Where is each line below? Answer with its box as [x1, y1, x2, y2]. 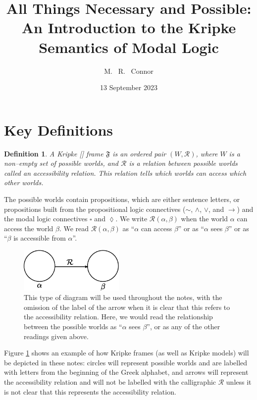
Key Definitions [4, 119, 113, 140]
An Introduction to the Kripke [21, 17, 236, 38]
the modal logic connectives [4, 213, 88, 224]
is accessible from [13, 233, 66, 243]
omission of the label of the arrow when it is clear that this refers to [24, 301, 230, 312]
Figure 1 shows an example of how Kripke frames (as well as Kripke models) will [4, 348, 249, 358]
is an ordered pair [112, 148, 166, 158]
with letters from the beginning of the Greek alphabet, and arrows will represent [4, 367, 249, 377]
